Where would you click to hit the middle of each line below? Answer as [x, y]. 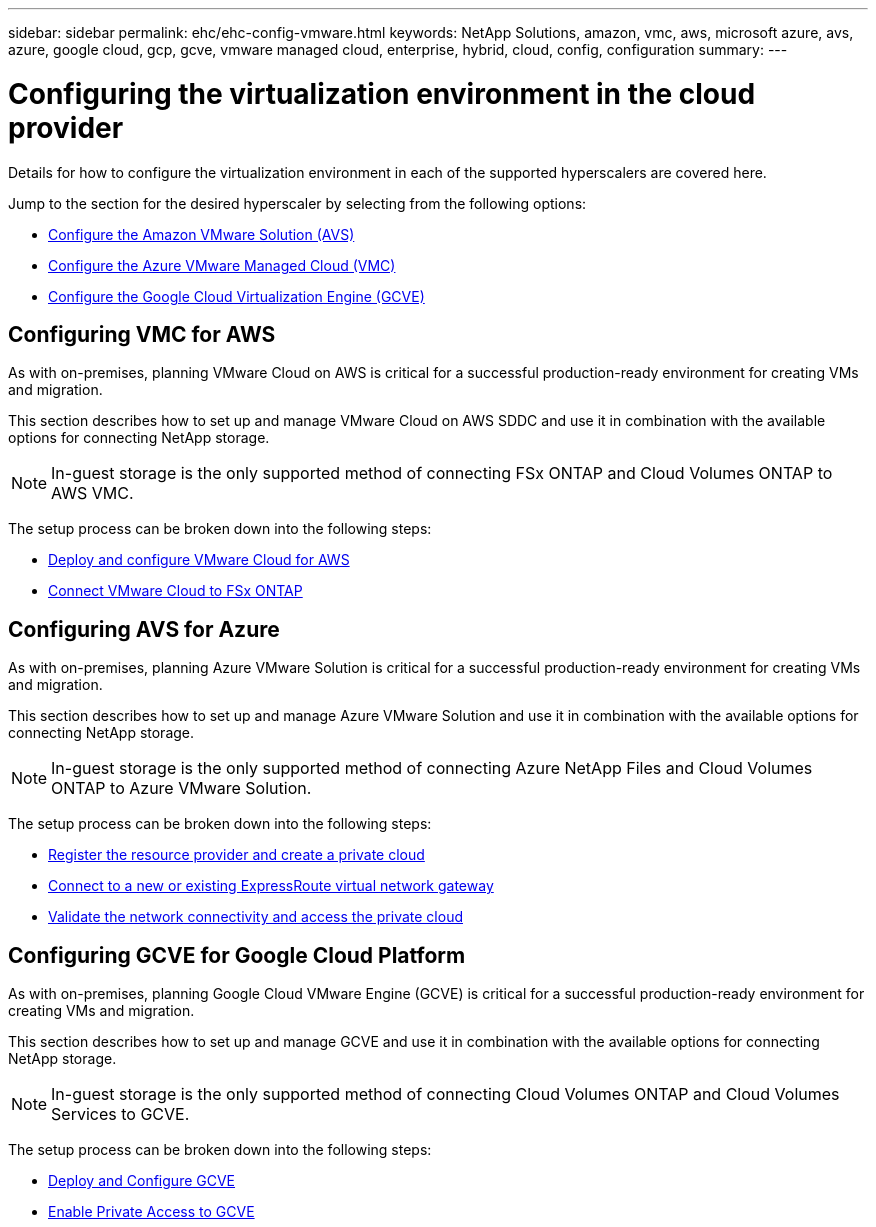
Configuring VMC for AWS [142, 334]
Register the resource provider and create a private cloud [236, 855]
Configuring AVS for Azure [144, 629]
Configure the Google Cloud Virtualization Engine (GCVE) [236, 296]
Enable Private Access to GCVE [151, 1212]
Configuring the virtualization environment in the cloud [382, 93]
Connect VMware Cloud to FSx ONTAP [175, 591]
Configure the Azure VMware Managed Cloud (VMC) [222, 265]
